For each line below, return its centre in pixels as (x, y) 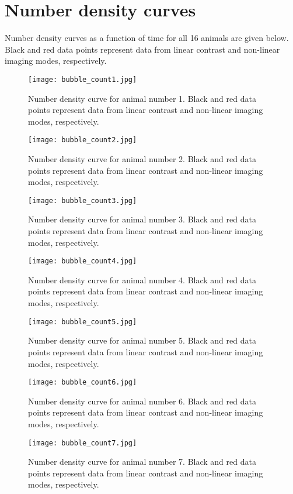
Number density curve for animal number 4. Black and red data (142, 279)
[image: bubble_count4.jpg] (83, 261)
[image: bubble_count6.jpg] (83, 382)
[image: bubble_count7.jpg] (83, 443)
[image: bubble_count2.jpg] (83, 140)
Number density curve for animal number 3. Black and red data (142, 219)
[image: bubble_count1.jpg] (83, 79)
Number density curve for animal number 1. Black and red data (142, 98)
